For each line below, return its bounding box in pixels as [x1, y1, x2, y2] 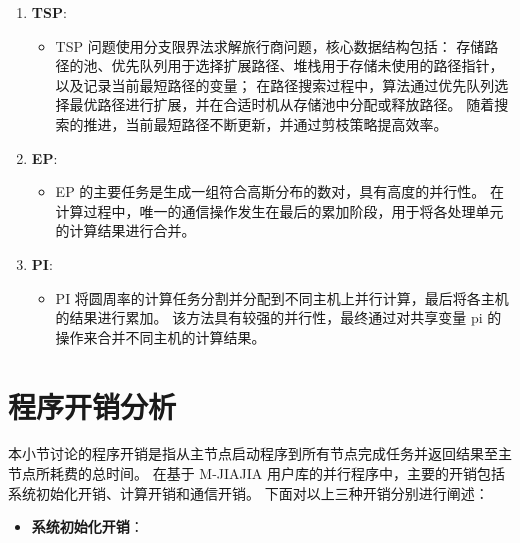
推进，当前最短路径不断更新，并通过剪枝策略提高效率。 [83, 113, 448, 134]
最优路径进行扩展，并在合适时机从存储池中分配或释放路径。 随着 [69, 94, 495, 115]
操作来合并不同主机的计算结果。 [55, 326, 266, 347]
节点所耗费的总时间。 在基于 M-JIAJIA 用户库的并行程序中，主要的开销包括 [8, 463, 505, 484]
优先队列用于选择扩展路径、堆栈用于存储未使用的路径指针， [111, 55, 504, 76]
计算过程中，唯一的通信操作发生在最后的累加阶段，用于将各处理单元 [55, 200, 504, 221]
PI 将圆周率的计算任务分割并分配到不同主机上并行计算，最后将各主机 [55, 287, 509, 308]
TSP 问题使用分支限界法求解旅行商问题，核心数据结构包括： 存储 [55, 35, 485, 56]
